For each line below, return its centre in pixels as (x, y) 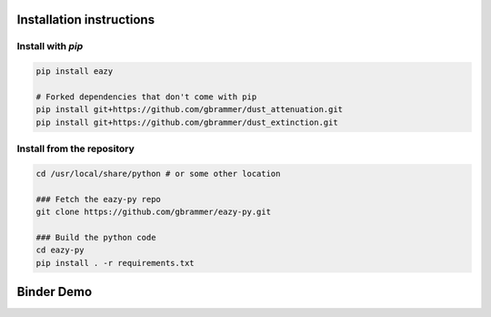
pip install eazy (75, 72)
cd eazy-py (60, 250)
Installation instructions (85, 20)
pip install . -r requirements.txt (115, 263)
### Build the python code (96, 237)
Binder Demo (55, 292)
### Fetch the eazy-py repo (98, 199)
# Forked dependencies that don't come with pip (146, 97)
